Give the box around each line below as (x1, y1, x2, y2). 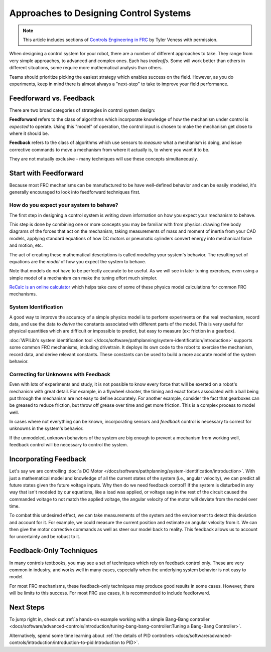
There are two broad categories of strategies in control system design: (9, 107, 156, 113)
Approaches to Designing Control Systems (9, 8, 191, 19)
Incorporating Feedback (9, 455, 86, 463)
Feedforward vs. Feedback (9, 94, 95, 102)
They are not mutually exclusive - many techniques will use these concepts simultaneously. (9, 156, 198, 162)
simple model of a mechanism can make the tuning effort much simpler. (9, 275, 158, 281)
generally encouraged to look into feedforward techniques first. (9, 189, 141, 195)
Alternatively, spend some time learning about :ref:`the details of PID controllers (9, 632, 174, 638)
